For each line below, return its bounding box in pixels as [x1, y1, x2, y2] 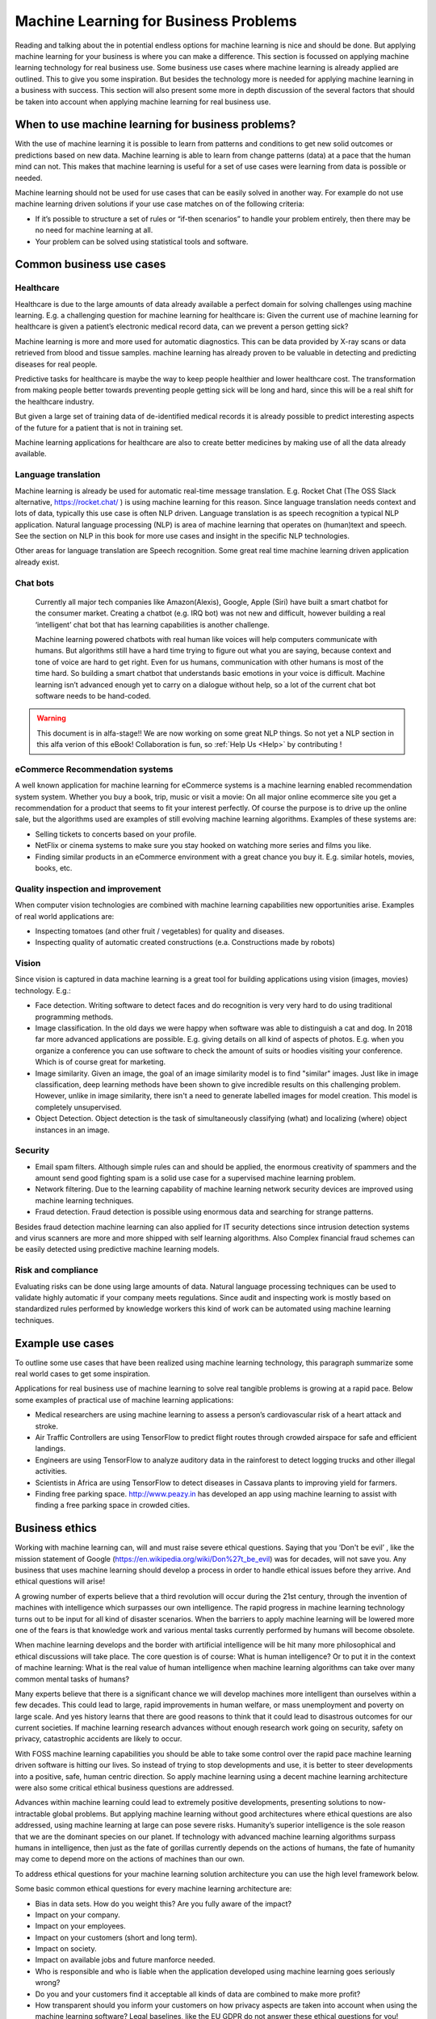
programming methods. [35, 1012, 114, 1022]
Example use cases [15, 1337, 115, 1350]
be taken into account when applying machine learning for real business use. [15, 97, 271, 107]
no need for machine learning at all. [35, 225, 153, 235]
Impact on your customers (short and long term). [35, 1933, 198, 1942]
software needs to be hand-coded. [35, 690, 151, 700]
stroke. [35, 1421, 58, 1431]
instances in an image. [35, 1125, 111, 1135]
